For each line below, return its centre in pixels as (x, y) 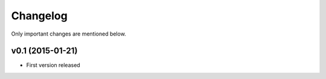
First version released (53, 65)
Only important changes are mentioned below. (69, 34)
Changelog (39, 16)
